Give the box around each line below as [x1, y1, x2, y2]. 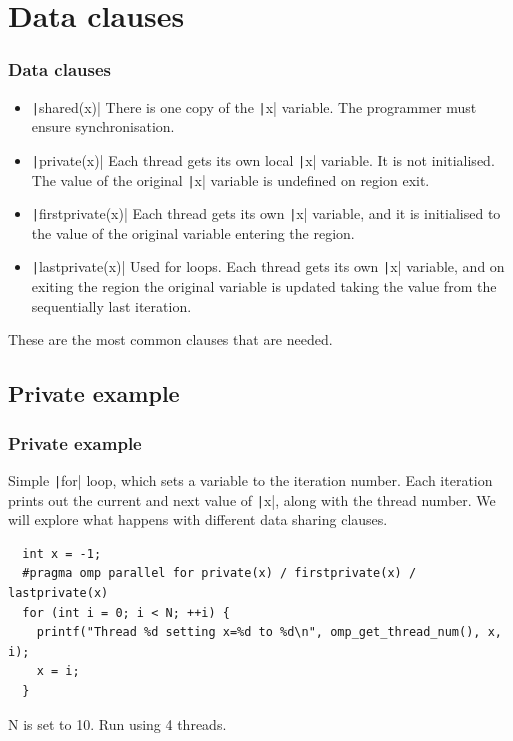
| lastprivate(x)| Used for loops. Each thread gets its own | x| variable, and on [31, 256, 505, 277]
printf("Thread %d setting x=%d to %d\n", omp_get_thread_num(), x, [36, 625, 502, 640]
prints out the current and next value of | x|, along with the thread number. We [8, 489, 496, 510]
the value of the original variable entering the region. [31, 222, 355, 243]
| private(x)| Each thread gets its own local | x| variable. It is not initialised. [31, 149, 495, 170]
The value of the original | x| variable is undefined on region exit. [31, 169, 430, 190]
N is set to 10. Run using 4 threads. [8, 713, 227, 734]
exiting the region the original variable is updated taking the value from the [31, 276, 497, 297]
